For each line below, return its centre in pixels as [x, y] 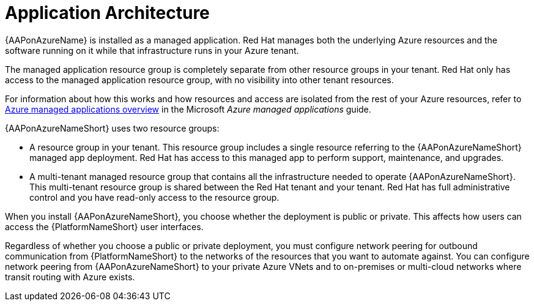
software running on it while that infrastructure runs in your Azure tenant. [152, 50]
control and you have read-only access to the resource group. [154, 197]
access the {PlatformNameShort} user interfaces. [104, 226]
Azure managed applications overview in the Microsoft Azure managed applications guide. [188, 109]
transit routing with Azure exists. [70, 277]
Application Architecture [107, 13]
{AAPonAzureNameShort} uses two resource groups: [112, 128]
